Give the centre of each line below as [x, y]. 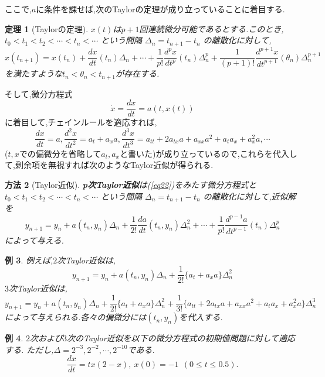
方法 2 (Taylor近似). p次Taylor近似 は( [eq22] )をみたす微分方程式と [131, 184]
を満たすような [33, 73]
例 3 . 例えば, [29, 260]
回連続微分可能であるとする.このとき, [211, 28]
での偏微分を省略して [60, 153]
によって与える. [34, 240]
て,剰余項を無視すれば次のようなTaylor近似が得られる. [109, 165]
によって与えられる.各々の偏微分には [76, 317]
